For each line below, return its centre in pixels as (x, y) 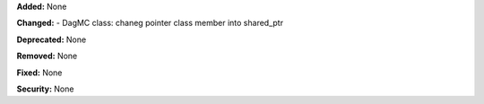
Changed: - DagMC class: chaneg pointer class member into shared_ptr (150, 23)
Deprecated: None (52, 39)
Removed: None (47, 56)
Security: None (45, 89)
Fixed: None (39, 73)
